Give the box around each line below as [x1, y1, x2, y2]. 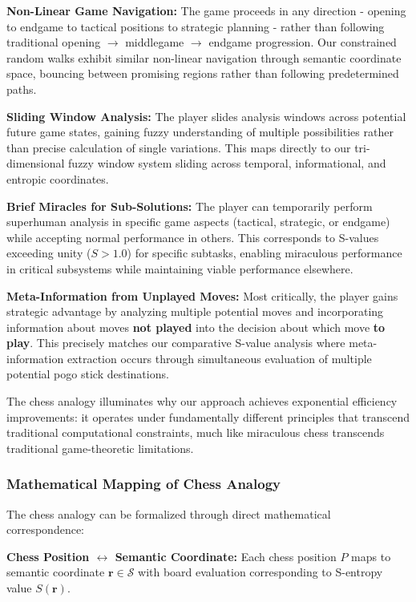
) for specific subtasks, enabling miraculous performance [127, 244, 402, 261]
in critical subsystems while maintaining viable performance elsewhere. [6, 260, 353, 277]
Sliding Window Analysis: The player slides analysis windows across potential [6, 107, 406, 124]
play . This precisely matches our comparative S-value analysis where [6, 334, 345, 351]
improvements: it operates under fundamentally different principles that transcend [6, 408, 410, 425]
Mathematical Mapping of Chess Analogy [6, 474, 281, 494]
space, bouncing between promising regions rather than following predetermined [6, 65, 399, 82]
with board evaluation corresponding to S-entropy [138, 564, 383, 580]
